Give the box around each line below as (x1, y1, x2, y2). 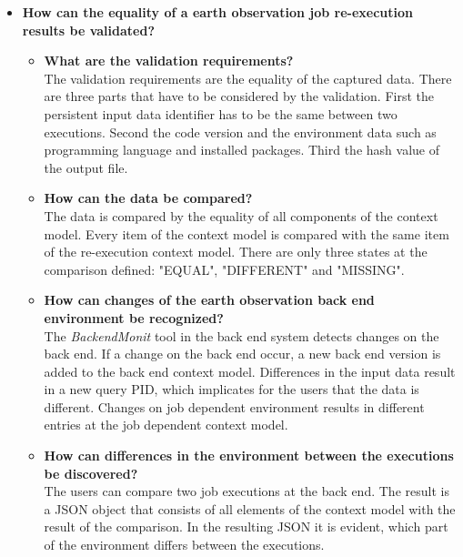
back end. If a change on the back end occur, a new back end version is (44, 344, 441, 363)
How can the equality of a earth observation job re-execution (22, 3, 413, 21)
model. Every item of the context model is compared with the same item (44, 224, 449, 243)
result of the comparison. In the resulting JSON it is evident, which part (44, 517, 448, 536)
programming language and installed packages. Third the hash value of (44, 140, 439, 159)
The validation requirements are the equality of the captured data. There (44, 68, 452, 87)
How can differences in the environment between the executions (44, 446, 454, 465)
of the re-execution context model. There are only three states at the (44, 242, 428, 261)
